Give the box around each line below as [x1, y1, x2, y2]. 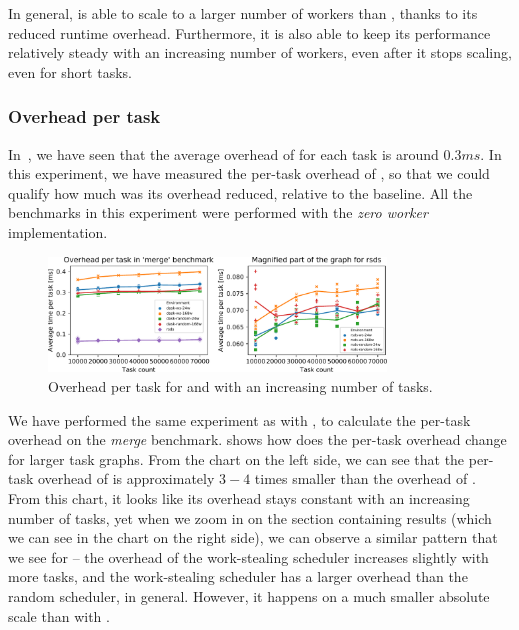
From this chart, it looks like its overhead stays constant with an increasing [8, 488, 470, 509]
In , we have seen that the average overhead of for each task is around [8, 143, 439, 164]
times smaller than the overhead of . [254, 468, 476, 489]
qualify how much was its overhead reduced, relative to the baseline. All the [8, 182, 473, 203]
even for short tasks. [8, 61, 132, 82]
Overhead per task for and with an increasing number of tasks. [48, 376, 433, 397]
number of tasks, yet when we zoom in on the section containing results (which [8, 507, 492, 528]
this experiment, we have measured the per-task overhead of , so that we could [8, 163, 490, 184]
